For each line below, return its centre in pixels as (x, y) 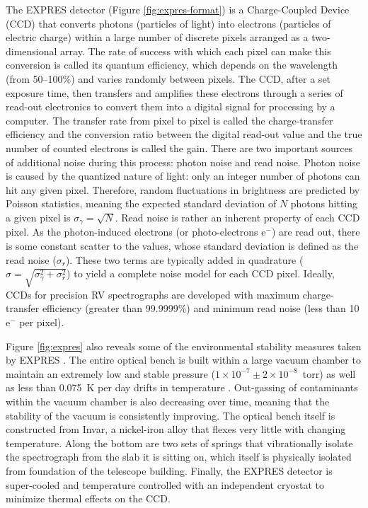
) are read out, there (316, 232)
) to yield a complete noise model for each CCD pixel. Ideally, (201, 273)
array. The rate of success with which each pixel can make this (196, 51)
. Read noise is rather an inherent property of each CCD (237, 217)
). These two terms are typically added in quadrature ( (184, 259)
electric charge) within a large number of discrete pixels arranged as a (157, 37)
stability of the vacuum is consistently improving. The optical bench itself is (171, 415)
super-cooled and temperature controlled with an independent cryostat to (165, 484)
